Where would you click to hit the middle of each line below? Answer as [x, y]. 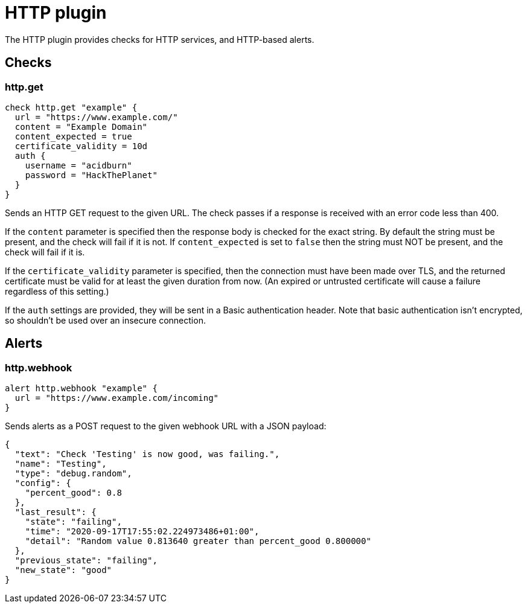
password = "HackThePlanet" [91, 175]
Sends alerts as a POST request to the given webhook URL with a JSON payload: [166, 426]
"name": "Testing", [61, 464]
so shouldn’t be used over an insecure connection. [105, 320]
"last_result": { [56, 512]
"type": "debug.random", [73, 474]
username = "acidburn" [78, 165]
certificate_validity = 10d [81, 146]
